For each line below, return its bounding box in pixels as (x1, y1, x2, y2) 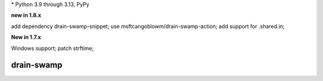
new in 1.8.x (11, 12, 41, 19)
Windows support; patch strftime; (11, 45, 94, 52)
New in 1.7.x (11, 33, 41, 41)
